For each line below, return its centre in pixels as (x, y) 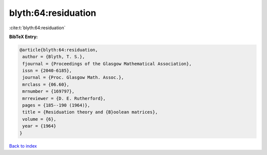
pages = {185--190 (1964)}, (56, 105)
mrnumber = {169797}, (48, 91)
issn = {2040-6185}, (47, 71)
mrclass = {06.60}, (46, 84)
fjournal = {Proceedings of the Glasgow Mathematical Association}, (107, 64)
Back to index (23, 146)
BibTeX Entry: (23, 37)
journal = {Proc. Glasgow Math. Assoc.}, (73, 77)
